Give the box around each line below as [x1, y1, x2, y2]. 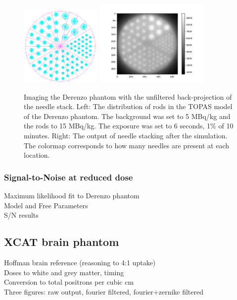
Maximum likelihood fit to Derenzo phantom [4, 190, 140, 200]
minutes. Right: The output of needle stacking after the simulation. [24, 130, 228, 140]
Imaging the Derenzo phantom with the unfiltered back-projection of [24, 91, 232, 102]
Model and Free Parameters [4, 200, 88, 210]
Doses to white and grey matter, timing [4, 267, 124, 277]
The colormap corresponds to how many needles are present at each [24, 140, 230, 150]
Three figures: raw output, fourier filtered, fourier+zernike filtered [4, 286, 204, 297]
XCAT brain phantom [4, 234, 119, 249]
